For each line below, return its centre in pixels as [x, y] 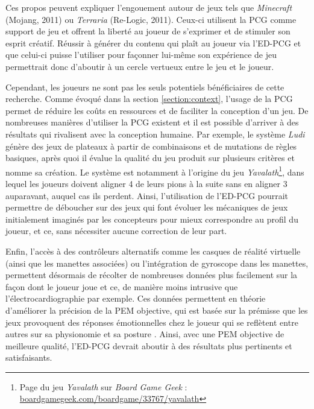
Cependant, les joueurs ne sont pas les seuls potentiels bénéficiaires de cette [145, 87]
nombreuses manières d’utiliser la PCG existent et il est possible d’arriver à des [152, 122]
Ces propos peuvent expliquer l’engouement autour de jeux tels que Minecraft [149, 7]
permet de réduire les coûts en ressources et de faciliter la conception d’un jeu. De [157, 110]
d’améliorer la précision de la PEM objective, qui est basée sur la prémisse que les [157, 310]
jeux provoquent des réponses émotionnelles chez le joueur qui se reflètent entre [152, 322]
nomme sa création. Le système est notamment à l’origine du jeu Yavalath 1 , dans [155, 171]
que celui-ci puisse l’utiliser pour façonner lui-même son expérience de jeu [141, 55]
